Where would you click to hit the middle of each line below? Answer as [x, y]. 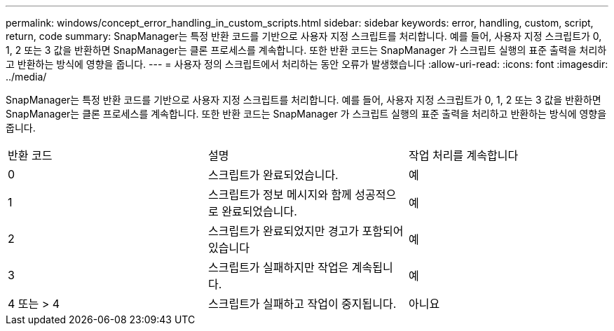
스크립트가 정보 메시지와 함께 [280, 195]
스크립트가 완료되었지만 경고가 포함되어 [306, 231]
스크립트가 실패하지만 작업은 [278, 267]
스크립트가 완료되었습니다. [273, 175]
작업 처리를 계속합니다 [463, 155]
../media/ [26, 77]
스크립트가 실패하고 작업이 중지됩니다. [302, 304]
